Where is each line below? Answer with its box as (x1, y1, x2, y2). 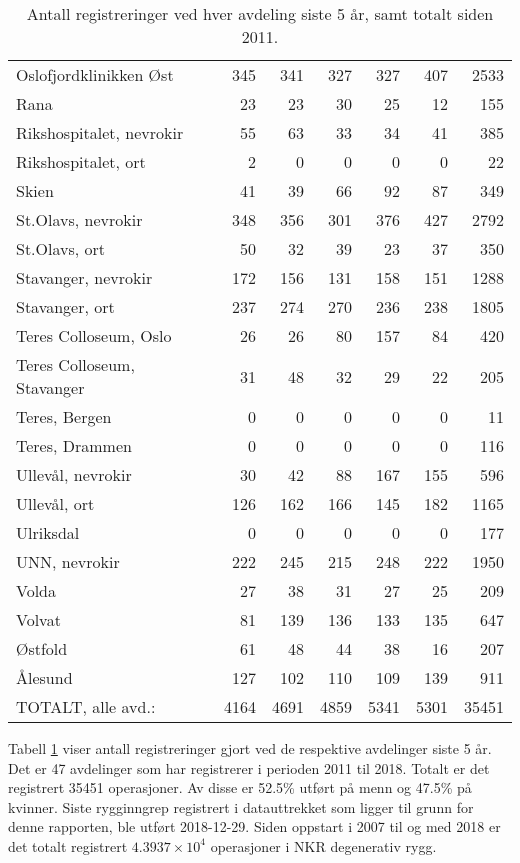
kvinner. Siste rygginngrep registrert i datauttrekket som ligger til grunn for (8, 796, 474, 817)
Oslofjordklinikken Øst (16, 63, 174, 86)
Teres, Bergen (16, 405, 112, 428)
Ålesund (16, 666, 73, 689)
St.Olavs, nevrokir (16, 208, 143, 231)
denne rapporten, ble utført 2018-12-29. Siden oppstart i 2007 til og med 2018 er (8, 816, 501, 837)
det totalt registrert (8, 835, 128, 856)
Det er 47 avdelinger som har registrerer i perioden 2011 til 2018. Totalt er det (8, 757, 490, 778)
